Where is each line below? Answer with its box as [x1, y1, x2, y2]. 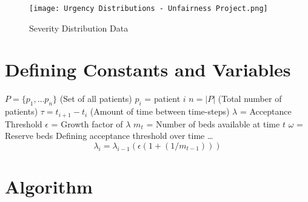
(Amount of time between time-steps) [90, 105, 230, 118]
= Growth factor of [51, 117, 123, 130]
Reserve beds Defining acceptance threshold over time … [5, 129, 213, 142]
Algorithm [5, 174, 93, 198]
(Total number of [218, 92, 282, 105]
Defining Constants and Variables [5, 57, 291, 82]
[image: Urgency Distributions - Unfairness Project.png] [29, 4, 268, 13]
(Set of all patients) [59, 92, 132, 105]
